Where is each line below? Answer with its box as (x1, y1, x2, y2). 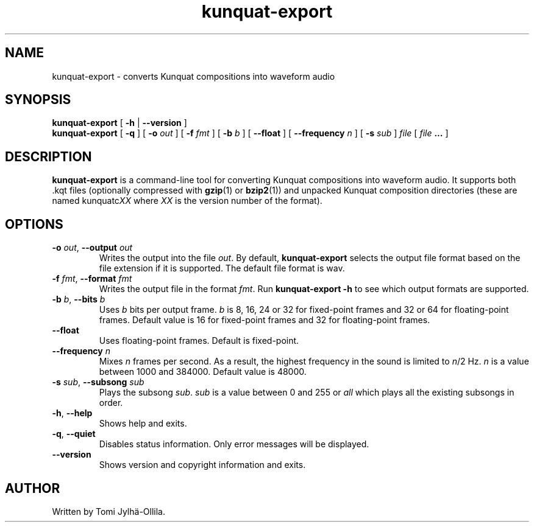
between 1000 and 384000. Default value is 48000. (99, 366, 307, 377)
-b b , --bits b (52, 294, 105, 305)
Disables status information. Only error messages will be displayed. (99, 439, 369, 450)
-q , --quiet (52, 428, 96, 439)
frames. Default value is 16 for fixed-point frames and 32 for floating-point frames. (99, 315, 430, 326)
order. (99, 397, 123, 408)
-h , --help (52, 408, 93, 419)
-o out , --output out (52, 242, 133, 253)
